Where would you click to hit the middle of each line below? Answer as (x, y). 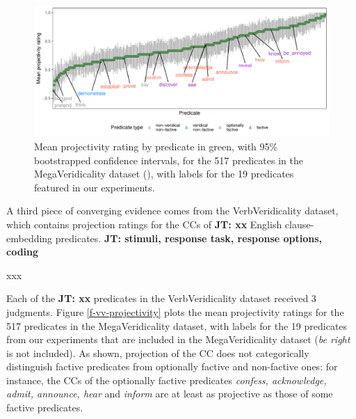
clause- (299, 224)
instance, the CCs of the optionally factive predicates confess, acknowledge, (167, 380)
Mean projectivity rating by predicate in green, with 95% (156, 146)
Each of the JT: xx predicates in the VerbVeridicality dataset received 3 (161, 298)
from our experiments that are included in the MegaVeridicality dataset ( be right (178, 339)
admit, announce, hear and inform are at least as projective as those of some (170, 394)
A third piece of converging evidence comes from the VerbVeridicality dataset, (172, 211)
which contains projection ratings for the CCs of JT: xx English (144, 224)
